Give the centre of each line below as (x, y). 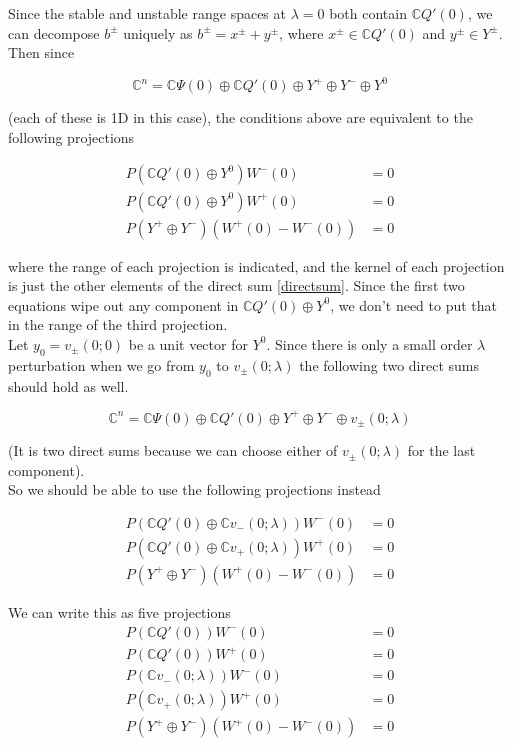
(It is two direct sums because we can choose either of (173, 450)
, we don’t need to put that (414, 304)
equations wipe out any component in (123, 304)
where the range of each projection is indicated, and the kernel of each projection (256, 265)
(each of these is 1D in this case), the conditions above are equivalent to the (240, 117)
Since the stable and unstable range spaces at (147, 13)
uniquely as (158, 32)
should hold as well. (68, 385)
